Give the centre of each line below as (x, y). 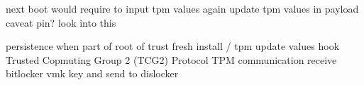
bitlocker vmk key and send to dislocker (92, 73)
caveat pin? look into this (61, 22)
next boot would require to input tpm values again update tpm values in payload (182, 8)
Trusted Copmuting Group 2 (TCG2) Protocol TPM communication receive (171, 59)
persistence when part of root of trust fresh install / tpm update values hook (173, 46)
